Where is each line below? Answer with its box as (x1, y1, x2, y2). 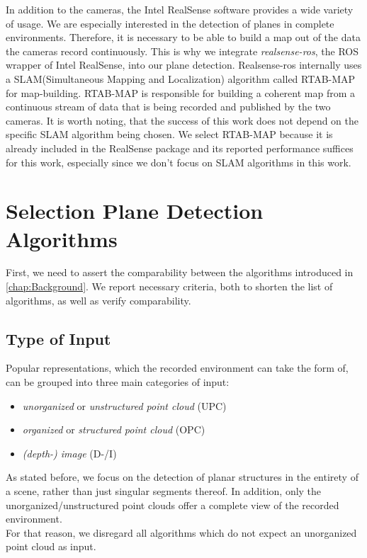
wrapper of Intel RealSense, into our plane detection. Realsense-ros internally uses (6, 57, 362, 72)
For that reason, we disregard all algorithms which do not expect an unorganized (6, 525, 357, 540)
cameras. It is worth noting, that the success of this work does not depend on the (6, 113, 359, 127)
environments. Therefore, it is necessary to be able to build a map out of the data (6, 30, 361, 45)
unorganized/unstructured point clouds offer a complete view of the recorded (6, 497, 339, 512)
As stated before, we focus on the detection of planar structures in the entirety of (6, 469, 358, 484)
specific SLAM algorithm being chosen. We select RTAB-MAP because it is (6, 127, 333, 142)
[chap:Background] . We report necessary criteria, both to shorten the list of (6, 279, 333, 294)
